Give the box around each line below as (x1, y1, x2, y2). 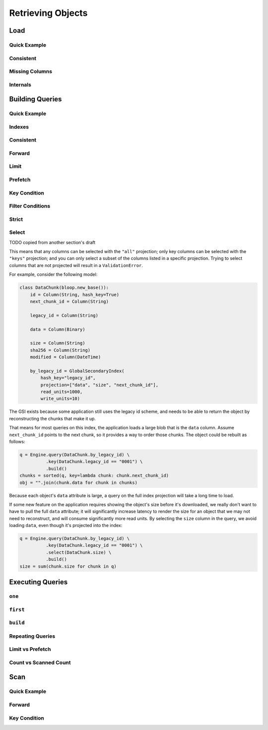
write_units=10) (40, 396, 80, 401)
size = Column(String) (30, 340, 85, 346)
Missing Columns (9, 68, 52, 75)
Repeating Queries (9, 633, 56, 640)
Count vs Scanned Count (9, 659, 71, 666)
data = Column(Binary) (30, 327, 85, 332)
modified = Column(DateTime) (30, 354, 101, 360)
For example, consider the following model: (9, 271, 98, 277)
